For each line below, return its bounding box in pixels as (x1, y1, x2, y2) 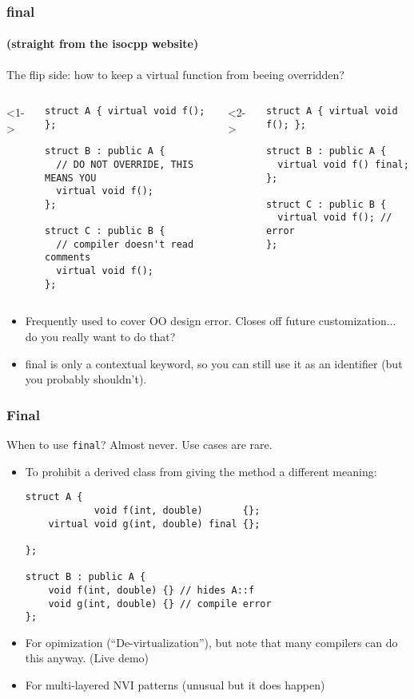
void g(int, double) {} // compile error (48, 598, 272, 610)
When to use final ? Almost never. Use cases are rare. (6, 436, 273, 453)
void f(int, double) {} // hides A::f (48, 584, 255, 596)
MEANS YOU (44, 172, 97, 184)
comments (44, 252, 91, 264)
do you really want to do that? (25, 328, 176, 345)
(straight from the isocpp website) (6, 35, 199, 52)
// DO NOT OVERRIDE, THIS (56, 158, 194, 170)
